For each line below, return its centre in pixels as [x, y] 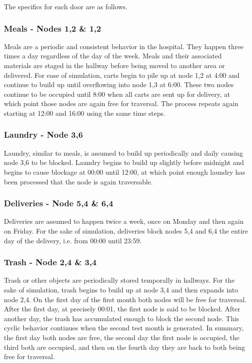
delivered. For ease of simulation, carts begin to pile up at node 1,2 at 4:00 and [122, 75]
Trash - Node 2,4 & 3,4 [50, 262]
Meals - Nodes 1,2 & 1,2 [53, 28]
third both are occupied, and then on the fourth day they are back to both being [125, 347]
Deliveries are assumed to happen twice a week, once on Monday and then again [124, 221]
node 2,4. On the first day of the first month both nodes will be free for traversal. [125, 299]
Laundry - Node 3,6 [44, 135]
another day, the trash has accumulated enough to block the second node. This [122, 318]
